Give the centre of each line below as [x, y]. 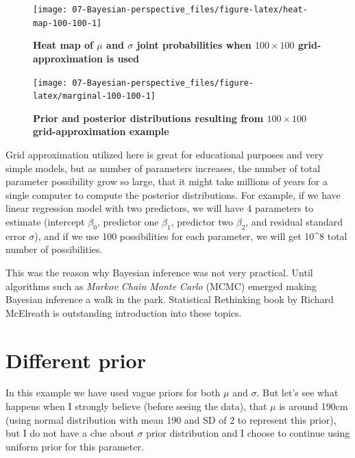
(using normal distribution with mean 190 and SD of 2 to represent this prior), [171, 419]
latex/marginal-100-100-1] [94, 96]
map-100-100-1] [68, 23]
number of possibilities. [54, 249]
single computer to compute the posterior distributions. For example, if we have [173, 194]
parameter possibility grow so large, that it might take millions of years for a [167, 181]
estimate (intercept [45, 221]
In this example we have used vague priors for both [113, 393]
